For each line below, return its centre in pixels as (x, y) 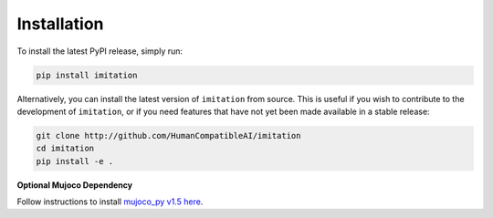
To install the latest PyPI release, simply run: (100, 51)
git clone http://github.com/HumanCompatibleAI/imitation (168, 135)
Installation (60, 24)
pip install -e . (75, 161)
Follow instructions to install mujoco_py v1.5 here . (110, 202)
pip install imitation (87, 75)
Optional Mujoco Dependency (74, 185)
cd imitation (65, 149)
